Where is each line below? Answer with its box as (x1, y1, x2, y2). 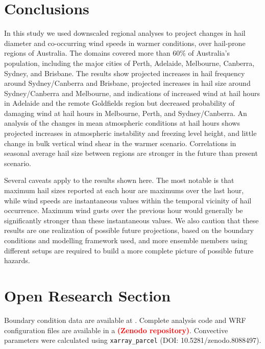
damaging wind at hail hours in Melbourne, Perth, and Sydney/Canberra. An (4, 107, 247, 118)
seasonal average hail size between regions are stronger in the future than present (4, 148, 258, 158)
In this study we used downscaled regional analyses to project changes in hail (4, 28, 246, 38)
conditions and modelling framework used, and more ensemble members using (4, 235, 248, 245)
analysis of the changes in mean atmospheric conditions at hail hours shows (4, 118, 240, 128)
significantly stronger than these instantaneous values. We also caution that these (4, 215, 259, 225)
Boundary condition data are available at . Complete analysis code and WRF (4, 314, 246, 325)
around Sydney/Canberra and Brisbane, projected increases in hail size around (4, 78, 251, 88)
